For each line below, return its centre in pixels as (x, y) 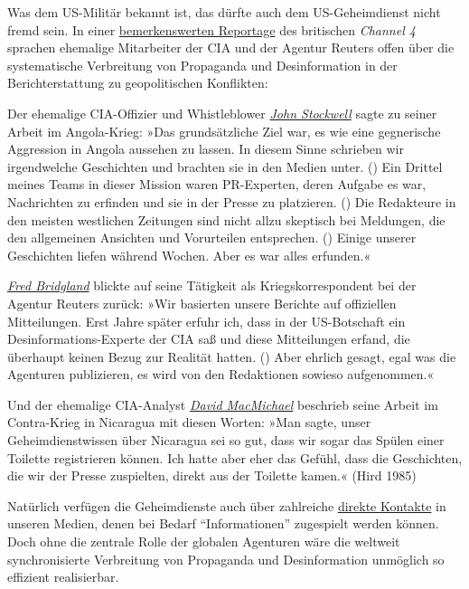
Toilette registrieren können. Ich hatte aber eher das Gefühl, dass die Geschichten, (235, 457)
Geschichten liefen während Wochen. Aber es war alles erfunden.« (189, 255)
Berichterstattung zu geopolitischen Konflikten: (138, 83)
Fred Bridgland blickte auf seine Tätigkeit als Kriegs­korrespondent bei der (212, 285)
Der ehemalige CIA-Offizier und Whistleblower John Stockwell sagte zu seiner (222, 113)
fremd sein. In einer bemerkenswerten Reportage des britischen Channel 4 (211, 29)
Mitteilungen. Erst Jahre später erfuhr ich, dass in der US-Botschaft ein (206, 321)
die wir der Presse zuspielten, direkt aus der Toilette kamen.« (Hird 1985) (212, 475)
